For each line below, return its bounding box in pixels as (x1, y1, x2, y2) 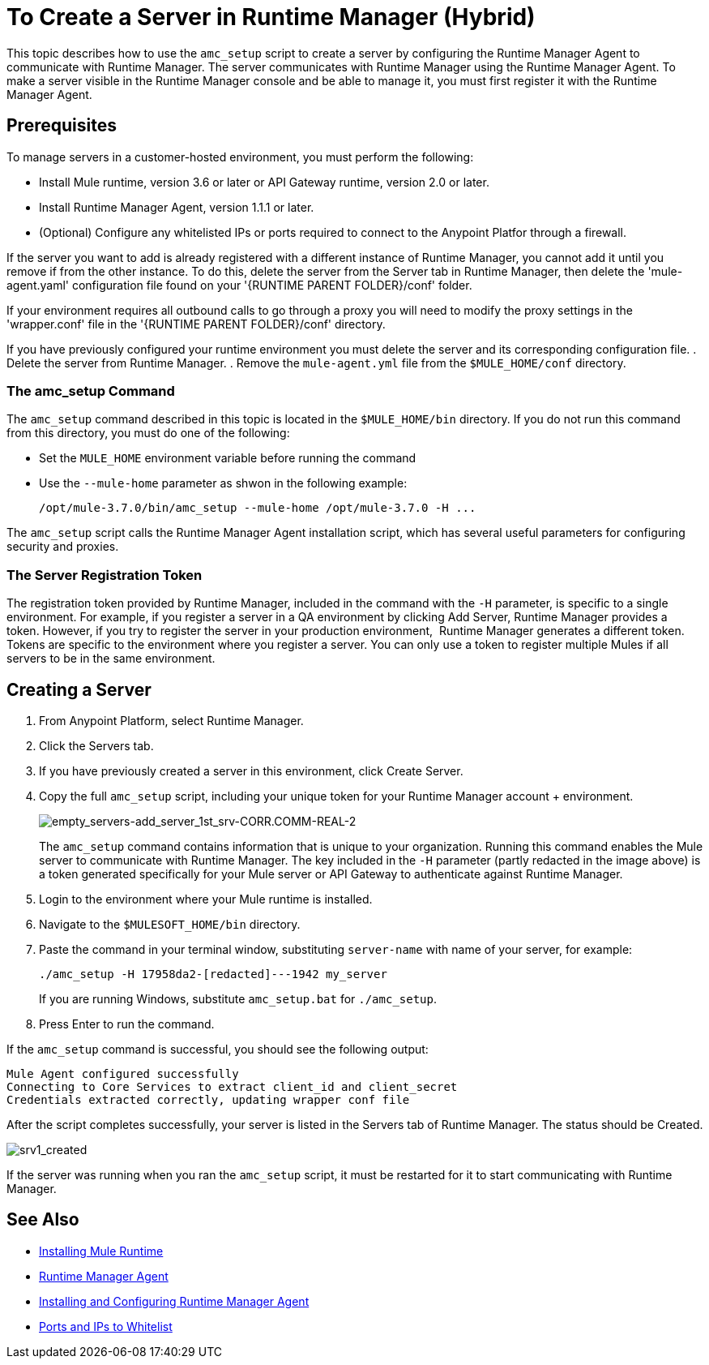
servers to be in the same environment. (6, 651, 216, 666)
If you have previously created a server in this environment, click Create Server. (39, 763, 463, 778)
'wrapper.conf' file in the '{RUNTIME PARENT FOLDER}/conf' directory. (6, 316, 386, 331)
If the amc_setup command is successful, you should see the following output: (6, 1041, 429, 1056)
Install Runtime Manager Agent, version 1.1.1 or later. (39, 200, 314, 214)
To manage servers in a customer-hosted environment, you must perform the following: (6, 149, 474, 164)
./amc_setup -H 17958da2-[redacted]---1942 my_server (39, 967, 387, 981)
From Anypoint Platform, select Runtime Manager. (39, 713, 304, 728)
